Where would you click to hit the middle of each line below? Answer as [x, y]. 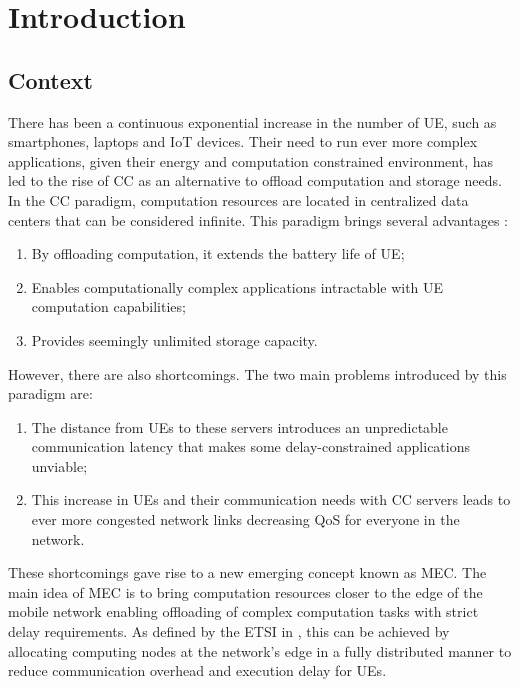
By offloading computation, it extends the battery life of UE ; [218, 253]
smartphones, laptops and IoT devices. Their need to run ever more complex [243, 141]
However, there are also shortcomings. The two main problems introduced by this [257, 373]
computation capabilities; [108, 306]
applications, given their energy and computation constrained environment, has [250, 160]
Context [50, 79]
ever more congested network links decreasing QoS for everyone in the [245, 519]
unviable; [59, 465]
